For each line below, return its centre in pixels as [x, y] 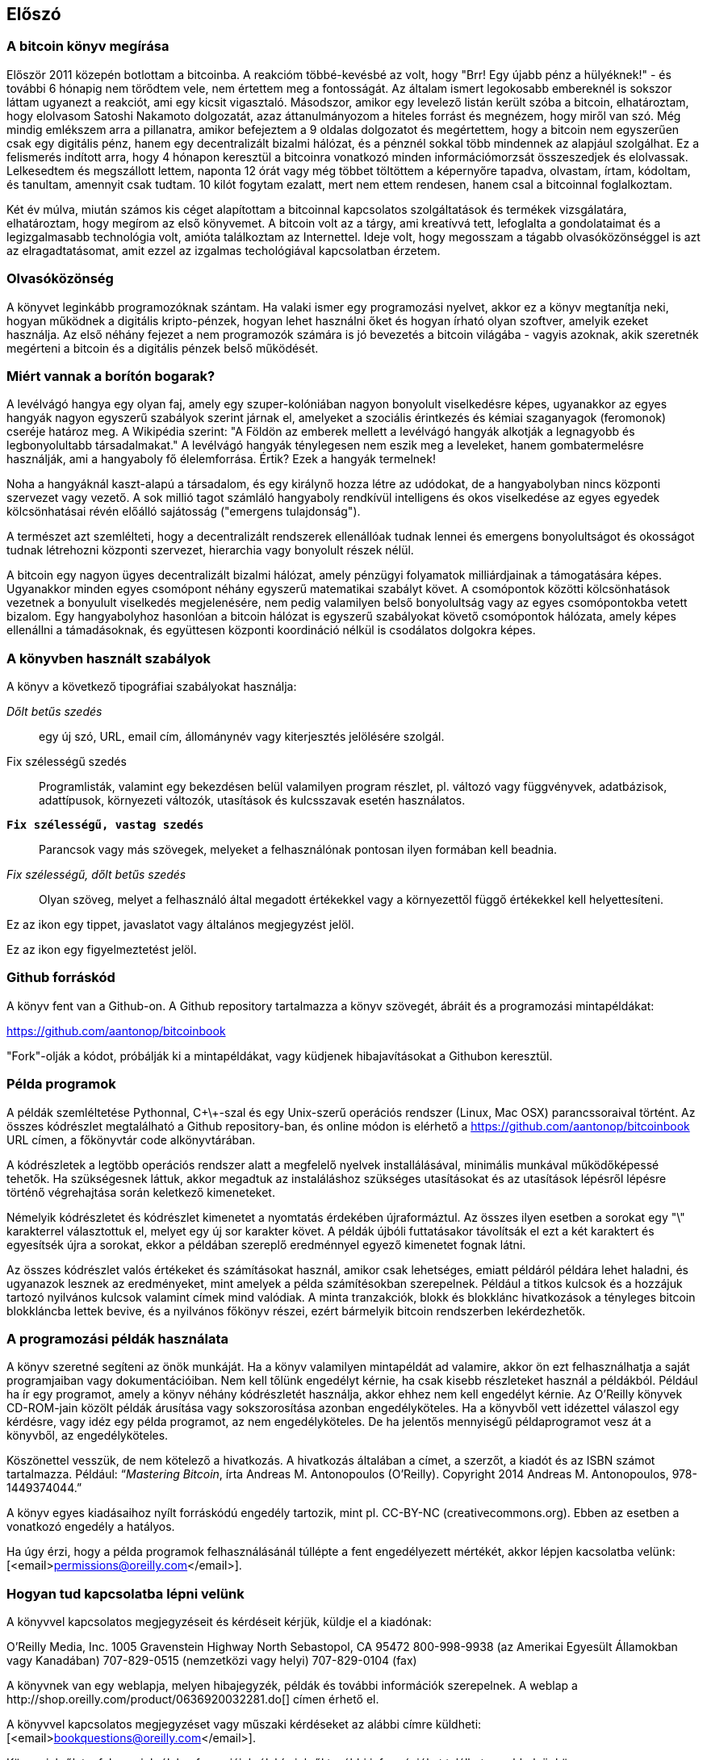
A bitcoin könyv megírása [88, 46]
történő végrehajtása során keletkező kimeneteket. [141, 1192]
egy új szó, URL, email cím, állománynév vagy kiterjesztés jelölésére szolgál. [242, 737]
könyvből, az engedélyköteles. [88, 1436]
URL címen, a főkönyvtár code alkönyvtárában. [131, 1139]
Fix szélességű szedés [67, 762]
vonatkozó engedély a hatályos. [91, 1527]
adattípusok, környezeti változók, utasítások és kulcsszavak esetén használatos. [252, 801]
